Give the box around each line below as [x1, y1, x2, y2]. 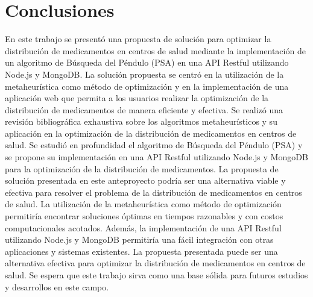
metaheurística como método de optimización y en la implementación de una [5, 80, 289, 92]
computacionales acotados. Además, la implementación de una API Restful [5, 221, 282, 234]
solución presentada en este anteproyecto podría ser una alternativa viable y [5, 174, 286, 187]
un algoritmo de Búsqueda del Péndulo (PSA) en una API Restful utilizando [5, 56, 289, 69]
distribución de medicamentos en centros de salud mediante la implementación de [5, 44, 306, 57]
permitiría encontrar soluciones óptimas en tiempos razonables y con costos [5, 210, 283, 222]
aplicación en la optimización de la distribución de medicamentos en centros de [5, 127, 297, 139]
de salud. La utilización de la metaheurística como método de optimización [5, 198, 282, 210]
